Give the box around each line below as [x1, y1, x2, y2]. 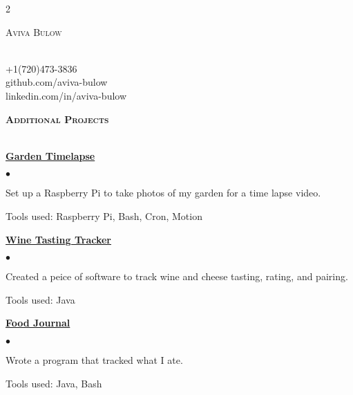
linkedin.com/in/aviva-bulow [6, 88, 127, 102]
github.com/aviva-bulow [6, 75, 108, 89]
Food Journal [6, 315, 70, 330]
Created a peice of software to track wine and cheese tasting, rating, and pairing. [6, 269, 348, 284]
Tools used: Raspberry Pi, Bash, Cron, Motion [6, 208, 202, 223]
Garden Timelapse [6, 148, 95, 163]
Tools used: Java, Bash [6, 376, 102, 390]
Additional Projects [6, 111, 109, 126]
